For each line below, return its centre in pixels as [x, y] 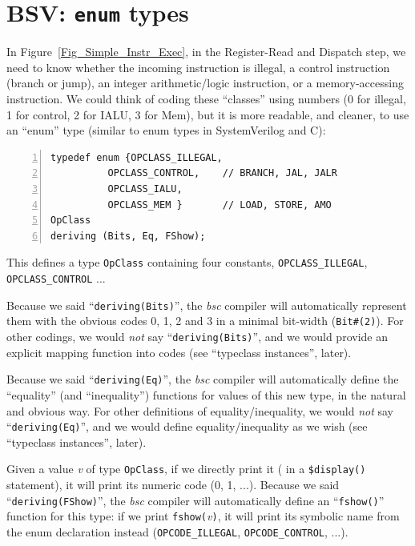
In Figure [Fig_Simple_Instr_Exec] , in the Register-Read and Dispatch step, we [206, 52]
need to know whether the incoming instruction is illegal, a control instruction [198, 67]
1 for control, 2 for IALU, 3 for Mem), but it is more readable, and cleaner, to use [208, 114]
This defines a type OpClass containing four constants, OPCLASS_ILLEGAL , [187, 262]
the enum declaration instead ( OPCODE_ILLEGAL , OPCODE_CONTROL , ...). [177, 531]
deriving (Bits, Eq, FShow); [128, 236]
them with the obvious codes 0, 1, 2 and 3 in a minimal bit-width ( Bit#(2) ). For [205, 321]
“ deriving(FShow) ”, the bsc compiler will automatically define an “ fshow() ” [195, 500]
